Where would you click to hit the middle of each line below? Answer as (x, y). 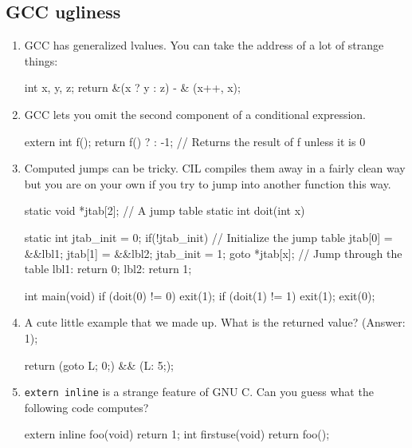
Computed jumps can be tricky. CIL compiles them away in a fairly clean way (215, 168)
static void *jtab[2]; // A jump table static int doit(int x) (165, 210)
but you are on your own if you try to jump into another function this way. (208, 183)
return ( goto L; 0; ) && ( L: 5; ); (99, 365)
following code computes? (86, 407)
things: (41, 60)
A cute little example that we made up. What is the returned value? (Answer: (215, 322)
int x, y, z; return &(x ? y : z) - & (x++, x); (132, 87)
